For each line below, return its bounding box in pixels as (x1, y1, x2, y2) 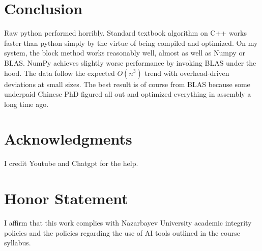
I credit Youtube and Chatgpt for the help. (4, 158, 138, 169)
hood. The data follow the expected (4, 67, 115, 78)
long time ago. (4, 98, 49, 109)
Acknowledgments (4, 128, 132, 149)
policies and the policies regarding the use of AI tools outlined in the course (4, 227, 241, 238)
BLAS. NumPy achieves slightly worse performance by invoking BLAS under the (4, 57, 256, 68)
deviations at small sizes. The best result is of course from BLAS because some (4, 78, 250, 89)
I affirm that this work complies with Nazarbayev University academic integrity (4, 217, 252, 228)
